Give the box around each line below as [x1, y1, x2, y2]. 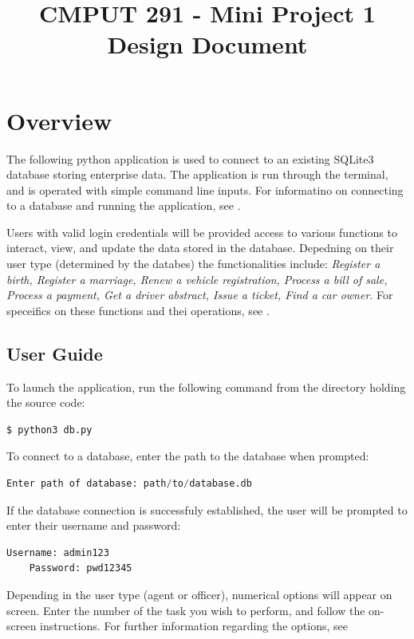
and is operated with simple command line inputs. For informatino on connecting [6, 181, 404, 198]
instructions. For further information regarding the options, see [40, 617, 348, 634]
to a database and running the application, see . [6, 197, 241, 214]
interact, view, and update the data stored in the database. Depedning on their [6, 239, 394, 256]
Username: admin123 [6, 546, 109, 558]
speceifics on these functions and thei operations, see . [6, 302, 270, 318]
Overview [6, 104, 112, 136]
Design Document [107, 28, 308, 61]
